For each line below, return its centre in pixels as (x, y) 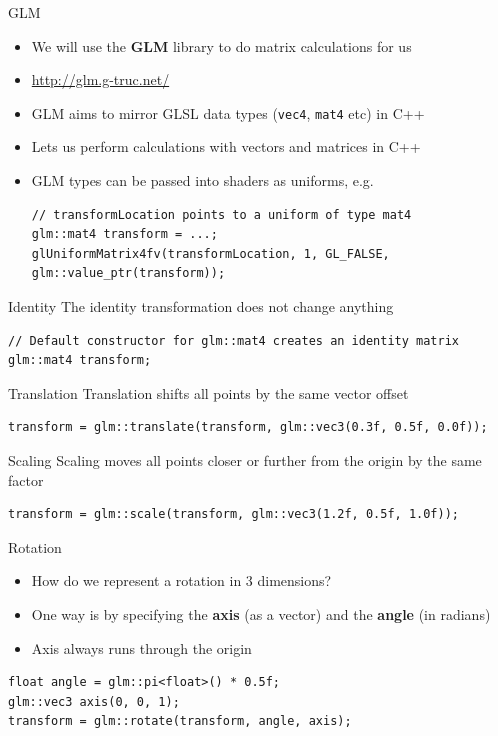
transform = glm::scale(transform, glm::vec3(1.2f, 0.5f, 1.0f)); (234, 514)
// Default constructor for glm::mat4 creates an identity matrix (234, 340)
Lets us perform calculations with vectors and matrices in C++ (226, 146)
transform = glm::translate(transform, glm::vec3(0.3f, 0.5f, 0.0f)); (248, 427)
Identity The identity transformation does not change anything (201, 306)
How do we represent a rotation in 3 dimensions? (181, 580)
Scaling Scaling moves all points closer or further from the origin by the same (245, 459)
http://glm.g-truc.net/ (100, 79)
